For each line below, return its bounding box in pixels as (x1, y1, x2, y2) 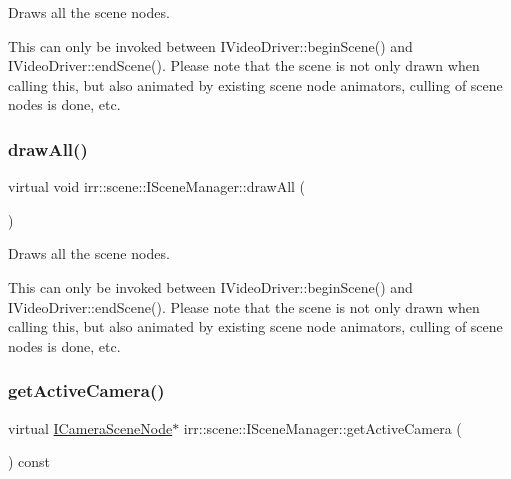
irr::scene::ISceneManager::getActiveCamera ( (183, 417, 462, 438)
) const (8, 451, 51, 472)
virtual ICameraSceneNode (8, 417, 173, 438)
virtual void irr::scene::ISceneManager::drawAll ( (8, 176, 306, 197)
